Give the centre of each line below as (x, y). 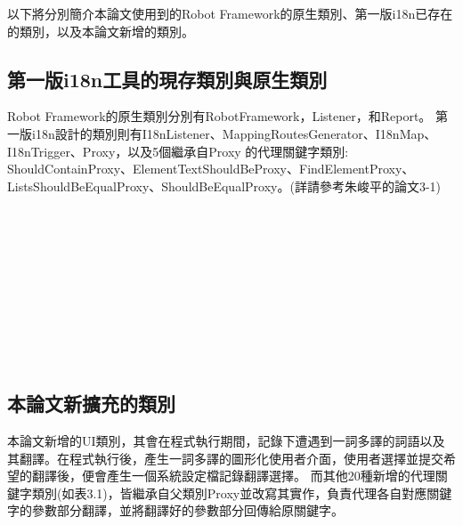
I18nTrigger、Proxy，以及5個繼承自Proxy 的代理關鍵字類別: (178, 151)
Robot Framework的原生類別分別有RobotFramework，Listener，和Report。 (219, 116)
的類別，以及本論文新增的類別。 (101, 31)
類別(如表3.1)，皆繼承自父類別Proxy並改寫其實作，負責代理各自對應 (229, 493)
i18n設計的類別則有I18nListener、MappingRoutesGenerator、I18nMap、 (234, 133)
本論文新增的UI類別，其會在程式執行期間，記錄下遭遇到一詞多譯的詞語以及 (226, 440)
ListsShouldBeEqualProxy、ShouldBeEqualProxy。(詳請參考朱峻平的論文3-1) (224, 186)
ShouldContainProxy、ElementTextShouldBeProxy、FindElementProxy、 (211, 169)
